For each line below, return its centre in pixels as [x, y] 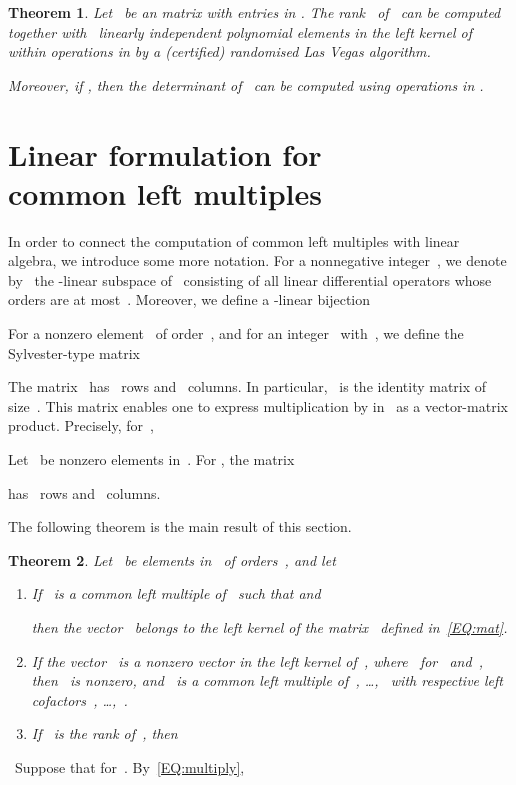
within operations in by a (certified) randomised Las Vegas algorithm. [219, 51]
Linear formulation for [165, 153]
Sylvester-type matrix [74, 352]
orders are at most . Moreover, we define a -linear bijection [189, 299]
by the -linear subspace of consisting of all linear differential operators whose [250, 279]
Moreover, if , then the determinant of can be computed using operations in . [246, 84]
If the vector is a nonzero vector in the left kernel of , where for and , [257, 660]
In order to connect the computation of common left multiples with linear [234, 240]
